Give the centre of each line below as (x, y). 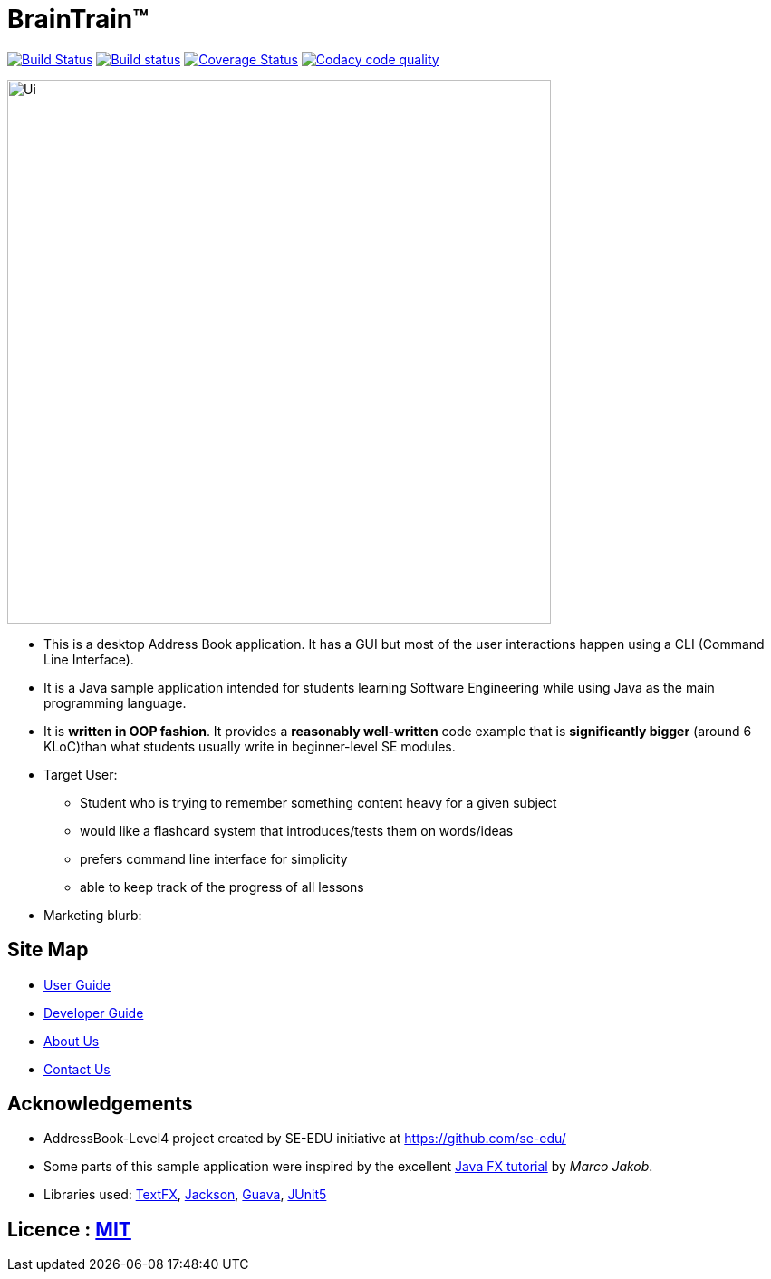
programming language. (115, 702)
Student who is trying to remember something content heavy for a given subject (318, 802)
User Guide (77, 984)
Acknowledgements (100, 1104)
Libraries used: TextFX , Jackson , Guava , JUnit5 (185, 1195)
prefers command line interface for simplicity (214, 858)
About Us (72, 1041)
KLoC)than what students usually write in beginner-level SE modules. (250, 746)
